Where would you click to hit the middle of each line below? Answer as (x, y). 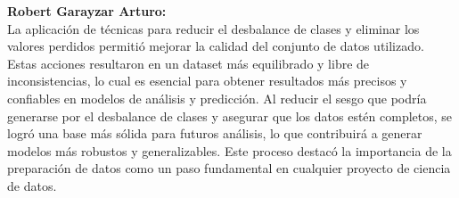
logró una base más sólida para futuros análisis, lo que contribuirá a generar (215, 133)
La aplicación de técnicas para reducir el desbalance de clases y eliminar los (213, 28)
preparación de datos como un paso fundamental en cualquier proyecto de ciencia (229, 168)
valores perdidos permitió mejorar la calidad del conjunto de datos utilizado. (216, 46)
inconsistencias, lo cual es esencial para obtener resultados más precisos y (207, 81)
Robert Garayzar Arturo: (87, 11)
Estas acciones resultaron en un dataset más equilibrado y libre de (189, 63)
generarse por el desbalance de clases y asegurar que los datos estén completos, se (230, 115)
